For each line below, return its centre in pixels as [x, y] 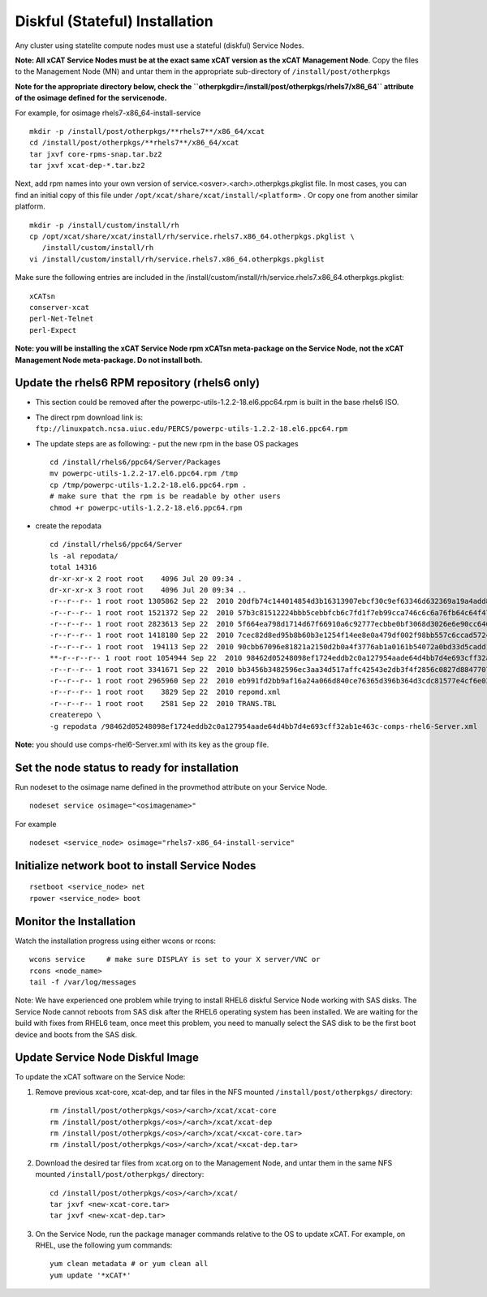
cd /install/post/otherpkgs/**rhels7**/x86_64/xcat [134, 143]
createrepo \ [75, 715]
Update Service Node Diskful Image [107, 1058]
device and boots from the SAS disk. [76, 1034]
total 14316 [73, 567]
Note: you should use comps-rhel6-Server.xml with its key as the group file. [142, 744]
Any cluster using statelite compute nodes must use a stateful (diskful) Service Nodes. [159, 45]
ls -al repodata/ [84, 556]
